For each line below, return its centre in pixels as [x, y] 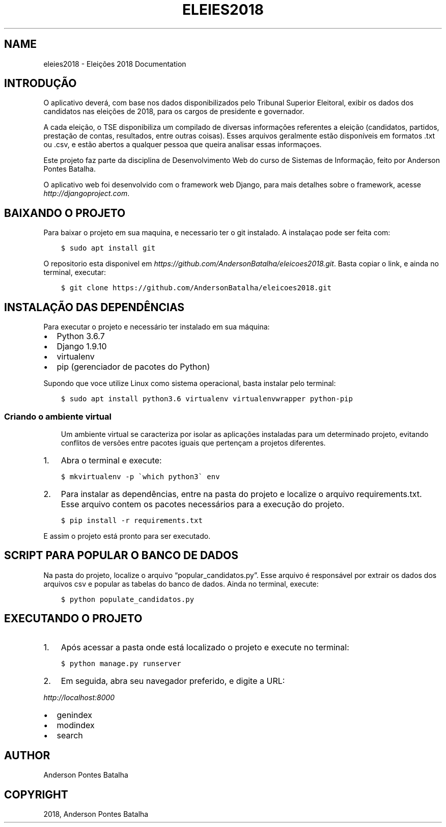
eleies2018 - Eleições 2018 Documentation [115, 64]
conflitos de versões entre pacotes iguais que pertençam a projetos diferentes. [193, 443]
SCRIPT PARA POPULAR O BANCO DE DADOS [121, 556]
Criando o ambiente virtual [58, 416]
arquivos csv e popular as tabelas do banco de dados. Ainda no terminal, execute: [181, 584]
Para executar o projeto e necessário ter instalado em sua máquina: [157, 327]
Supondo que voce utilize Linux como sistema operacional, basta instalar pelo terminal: [190, 383]
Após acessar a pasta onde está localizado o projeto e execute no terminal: [205, 647]
